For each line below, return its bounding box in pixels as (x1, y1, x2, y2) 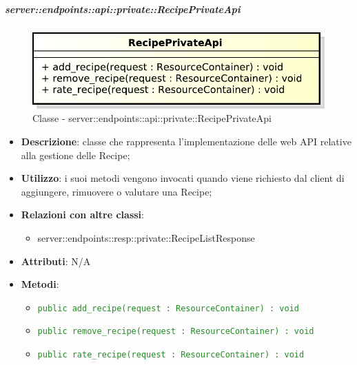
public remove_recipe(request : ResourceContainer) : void (37, 326, 314, 337)
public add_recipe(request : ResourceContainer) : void (37, 303, 300, 313)
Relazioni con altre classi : (21, 207, 144, 222)
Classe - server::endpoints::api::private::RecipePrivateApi (32, 111, 272, 125)
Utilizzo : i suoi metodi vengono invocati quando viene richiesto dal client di (21, 171, 345, 185)
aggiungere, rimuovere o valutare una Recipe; (21, 184, 212, 198)
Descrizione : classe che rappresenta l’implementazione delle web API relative (21, 134, 351, 149)
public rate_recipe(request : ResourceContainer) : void (37, 350, 305, 360)
